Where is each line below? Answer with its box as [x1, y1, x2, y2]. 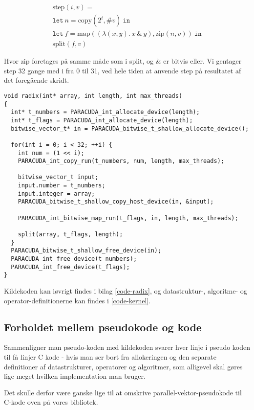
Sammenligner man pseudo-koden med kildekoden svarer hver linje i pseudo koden [4, 342, 251, 352]
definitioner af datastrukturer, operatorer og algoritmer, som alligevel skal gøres [4, 361, 243, 371]
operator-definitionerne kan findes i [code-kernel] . [4, 295, 151, 305]
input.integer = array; [18, 190, 95, 197]
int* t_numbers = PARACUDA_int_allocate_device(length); [11, 109, 200, 116]
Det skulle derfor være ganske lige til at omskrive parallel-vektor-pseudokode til [4, 387, 242, 397]
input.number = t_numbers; [18, 182, 106, 189]
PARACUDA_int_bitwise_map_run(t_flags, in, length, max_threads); [18, 214, 238, 222]
